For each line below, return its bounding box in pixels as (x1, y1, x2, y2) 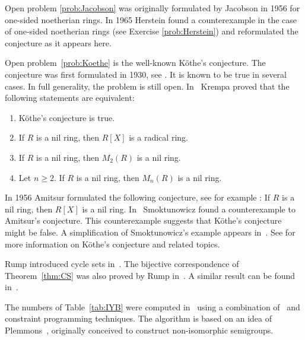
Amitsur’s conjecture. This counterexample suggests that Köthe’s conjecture (5, 214, 282, 227)
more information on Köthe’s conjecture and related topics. (5, 237, 220, 250)
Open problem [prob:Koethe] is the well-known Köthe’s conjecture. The (5, 56, 266, 69)
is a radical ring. (129, 131, 188, 144)
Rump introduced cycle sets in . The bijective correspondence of (5, 258, 239, 270)
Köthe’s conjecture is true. (18, 111, 115, 123)
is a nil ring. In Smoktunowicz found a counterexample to (82, 202, 296, 215)
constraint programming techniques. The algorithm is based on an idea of (5, 312, 272, 325)
